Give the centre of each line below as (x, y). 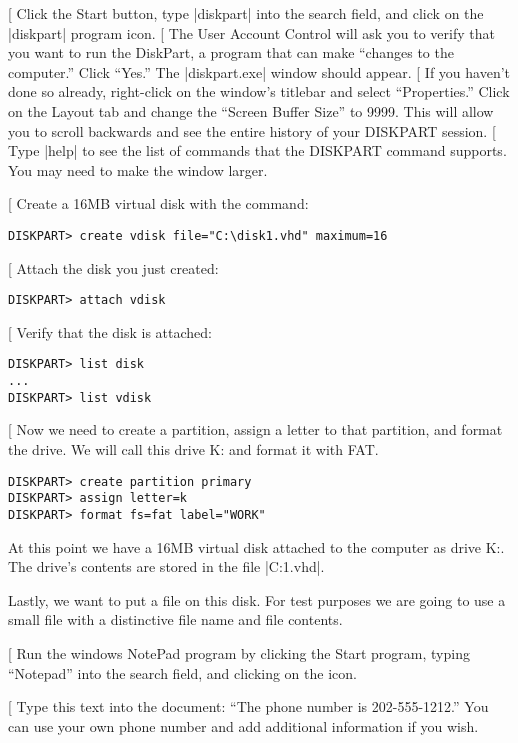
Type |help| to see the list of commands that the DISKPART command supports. (257, 150)
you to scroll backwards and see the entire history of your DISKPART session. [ (252, 130)
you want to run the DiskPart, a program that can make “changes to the (231, 52)
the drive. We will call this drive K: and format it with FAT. (193, 449)
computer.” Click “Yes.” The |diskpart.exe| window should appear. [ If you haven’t (259, 71)
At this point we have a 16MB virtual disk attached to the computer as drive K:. (256, 546)
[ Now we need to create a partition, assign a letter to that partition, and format (255, 429)
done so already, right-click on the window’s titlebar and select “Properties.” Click (259, 91)
